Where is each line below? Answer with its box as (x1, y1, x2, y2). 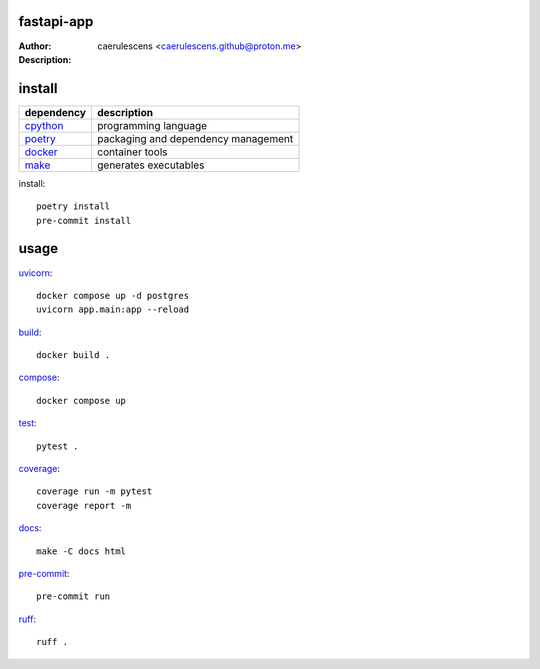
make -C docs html (36, 545, 127, 557)
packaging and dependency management (96, 131, 294, 145)
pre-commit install (36, 215, 132, 226)
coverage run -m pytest (36, 486, 153, 497)
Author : (18, 40, 52, 52)
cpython (24, 118, 64, 132)
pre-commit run (36, 591, 111, 602)
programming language (96, 118, 208, 132)
